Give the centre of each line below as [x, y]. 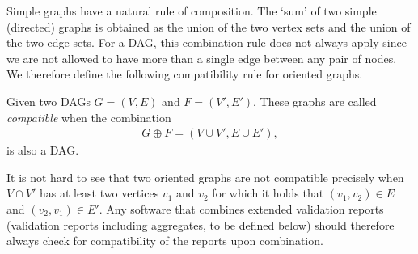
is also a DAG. [43, 150]
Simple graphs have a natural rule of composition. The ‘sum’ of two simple [192, 11]
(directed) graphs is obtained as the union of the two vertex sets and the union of [209, 26]
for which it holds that [268, 193]
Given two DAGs [49, 101]
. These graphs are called [315, 101]
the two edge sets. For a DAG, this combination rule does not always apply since [207, 42]
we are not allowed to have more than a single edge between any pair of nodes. [202, 58]
